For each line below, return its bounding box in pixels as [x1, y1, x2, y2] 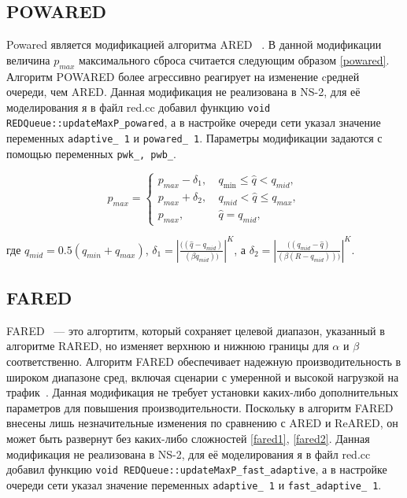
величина [6, 51, 50, 68]
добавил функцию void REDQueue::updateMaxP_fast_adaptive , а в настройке [6, 461, 387, 478]
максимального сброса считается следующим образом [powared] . [79, 51, 390, 68]
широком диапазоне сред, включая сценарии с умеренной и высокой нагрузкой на [6, 368, 399, 385]
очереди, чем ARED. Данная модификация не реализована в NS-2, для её [6, 83, 361, 100]
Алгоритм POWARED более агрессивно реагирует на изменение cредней [6, 68, 360, 84]
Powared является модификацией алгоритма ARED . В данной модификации [6, 36, 382, 53]
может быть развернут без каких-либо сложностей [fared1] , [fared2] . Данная [6, 430, 370, 446]
